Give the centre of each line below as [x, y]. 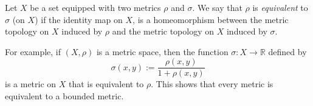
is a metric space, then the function [162, 51]
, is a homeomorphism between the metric [211, 19]
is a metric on [31, 84]
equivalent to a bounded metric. [64, 96]
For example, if [33, 51]
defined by [287, 51]
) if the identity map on [79, 19]
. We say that [217, 7]
